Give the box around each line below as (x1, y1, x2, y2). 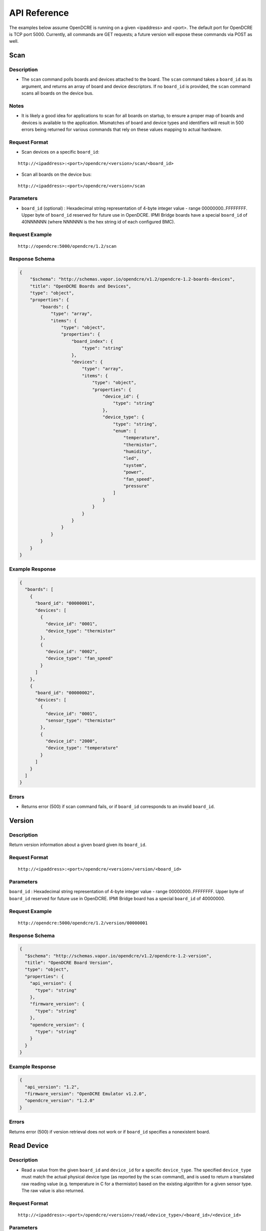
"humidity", (123, 449, 152, 454)
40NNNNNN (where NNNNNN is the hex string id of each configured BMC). (21, 219, 175, 225)
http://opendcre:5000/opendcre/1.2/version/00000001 (18, 920, 148, 926)
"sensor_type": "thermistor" (45, 717, 116, 723)
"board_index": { (71, 338, 113, 344)
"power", (123, 469, 145, 475)
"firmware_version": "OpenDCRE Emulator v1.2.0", (25, 1091, 147, 1097)
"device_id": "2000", (45, 739, 98, 744)
